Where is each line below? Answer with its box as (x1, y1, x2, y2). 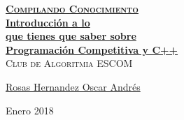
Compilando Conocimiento (6, 1, 139, 15)
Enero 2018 (6, 103, 54, 117)
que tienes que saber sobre (6, 29, 136, 43)
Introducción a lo (6, 15, 90, 29)
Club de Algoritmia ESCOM (6, 56, 133, 70)
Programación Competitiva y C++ (6, 42, 178, 57)
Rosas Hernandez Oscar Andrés (6, 79, 141, 93)
